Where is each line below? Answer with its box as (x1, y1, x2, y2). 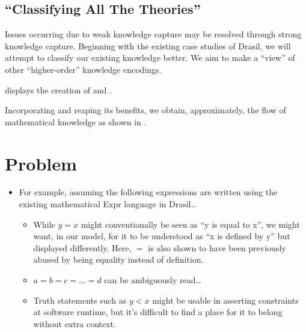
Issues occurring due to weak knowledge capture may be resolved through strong (5, 28, 302, 40)
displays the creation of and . (5, 83, 112, 96)
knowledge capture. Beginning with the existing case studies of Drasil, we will (5, 39, 291, 52)
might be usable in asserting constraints (152, 293, 299, 306)
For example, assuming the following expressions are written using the (19, 186, 278, 198)
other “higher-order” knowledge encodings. (5, 63, 162, 75)
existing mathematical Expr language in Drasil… (19, 198, 197, 210)
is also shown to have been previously (148, 241, 286, 254)
